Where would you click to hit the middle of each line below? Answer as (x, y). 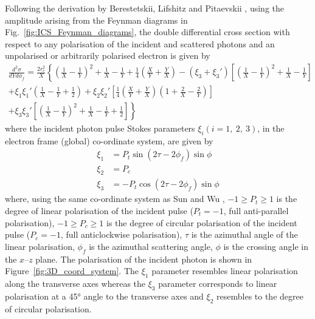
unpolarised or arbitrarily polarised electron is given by (108, 55)
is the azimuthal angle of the (244, 234)
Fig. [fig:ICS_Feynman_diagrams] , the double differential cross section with (147, 32)
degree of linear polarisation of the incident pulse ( (99, 210)
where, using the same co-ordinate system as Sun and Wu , (115, 199)
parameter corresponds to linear (218, 283)
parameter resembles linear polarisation (225, 271)
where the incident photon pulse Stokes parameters (100, 128)
